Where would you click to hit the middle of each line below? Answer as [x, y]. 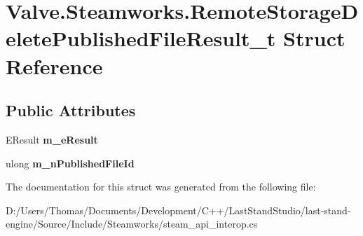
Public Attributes [71, 110]
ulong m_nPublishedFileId [70, 163]
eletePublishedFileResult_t [141, 38]
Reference [54, 65]
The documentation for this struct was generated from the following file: [161, 187]
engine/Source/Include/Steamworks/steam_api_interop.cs [132, 224]
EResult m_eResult [52, 139]
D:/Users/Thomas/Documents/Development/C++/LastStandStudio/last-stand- [178, 210]
